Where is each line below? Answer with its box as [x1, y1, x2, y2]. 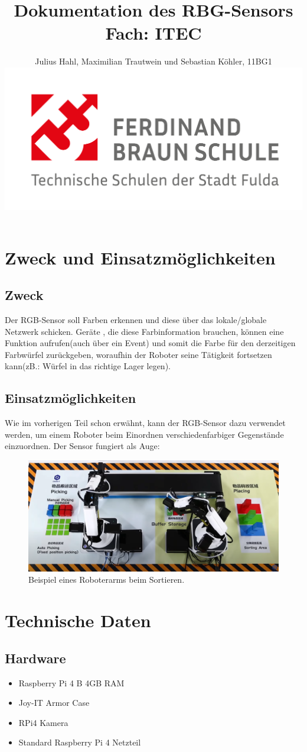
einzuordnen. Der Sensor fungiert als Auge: [5, 440, 160, 452]
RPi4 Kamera [18, 716, 68, 728]
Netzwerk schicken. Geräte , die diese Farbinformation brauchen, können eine [5, 325, 284, 337]
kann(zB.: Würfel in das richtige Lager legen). [5, 360, 171, 372]
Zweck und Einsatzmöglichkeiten [5, 245, 276, 269]
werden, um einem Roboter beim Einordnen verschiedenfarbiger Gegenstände [5, 428, 284, 440]
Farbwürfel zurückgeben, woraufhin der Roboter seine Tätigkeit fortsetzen [5, 348, 272, 360]
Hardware [5, 648, 66, 667]
